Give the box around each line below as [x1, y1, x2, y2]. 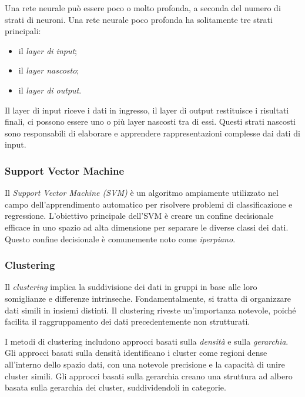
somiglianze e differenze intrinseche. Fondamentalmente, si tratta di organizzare [5, 292, 291, 304]
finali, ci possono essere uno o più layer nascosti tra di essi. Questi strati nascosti [5, 115, 296, 128]
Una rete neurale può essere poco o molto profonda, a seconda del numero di [5, 2, 281, 14]
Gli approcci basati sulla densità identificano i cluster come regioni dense [5, 346, 267, 359]
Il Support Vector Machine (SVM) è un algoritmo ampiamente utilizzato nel [5, 186, 279, 199]
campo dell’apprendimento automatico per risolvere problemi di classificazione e [5, 198, 293, 210]
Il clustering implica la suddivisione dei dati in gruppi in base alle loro [5, 281, 257, 293]
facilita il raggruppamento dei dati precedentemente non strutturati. [5, 315, 250, 328]
